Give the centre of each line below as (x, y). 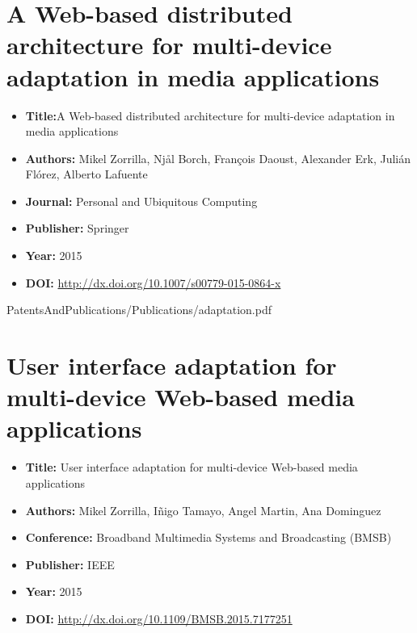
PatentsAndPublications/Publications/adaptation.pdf (139, 310)
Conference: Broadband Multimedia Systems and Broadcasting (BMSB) (208, 537)
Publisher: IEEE (70, 564)
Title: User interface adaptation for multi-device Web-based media (192, 467)
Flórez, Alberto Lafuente (86, 174)
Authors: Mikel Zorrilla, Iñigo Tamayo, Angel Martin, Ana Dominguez (203, 510)
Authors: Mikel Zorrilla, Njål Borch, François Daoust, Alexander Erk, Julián (218, 158)
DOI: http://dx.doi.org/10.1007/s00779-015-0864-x (153, 282)
